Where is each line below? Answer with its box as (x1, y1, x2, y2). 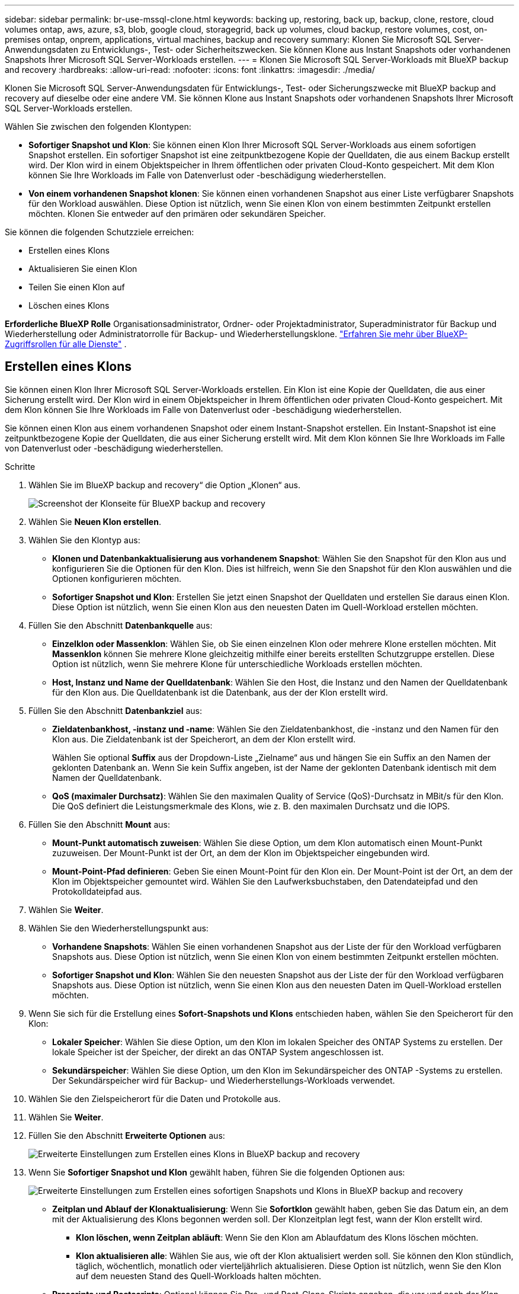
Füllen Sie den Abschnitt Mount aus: (28, 819, 170, 829)
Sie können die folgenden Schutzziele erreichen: (5, 227, 194, 237)
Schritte (5, 461, 36, 472)
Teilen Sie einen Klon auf (28, 282, 125, 292)
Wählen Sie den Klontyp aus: (28, 534, 140, 545)
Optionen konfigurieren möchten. (52, 573, 181, 584)
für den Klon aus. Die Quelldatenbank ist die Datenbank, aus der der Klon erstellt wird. (52, 687, 388, 697)
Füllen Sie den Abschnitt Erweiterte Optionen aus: (28, 1130, 225, 1141)
